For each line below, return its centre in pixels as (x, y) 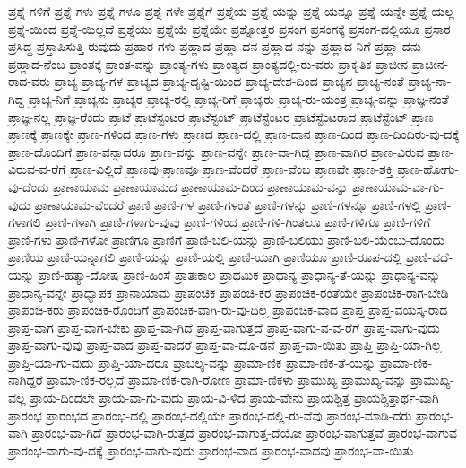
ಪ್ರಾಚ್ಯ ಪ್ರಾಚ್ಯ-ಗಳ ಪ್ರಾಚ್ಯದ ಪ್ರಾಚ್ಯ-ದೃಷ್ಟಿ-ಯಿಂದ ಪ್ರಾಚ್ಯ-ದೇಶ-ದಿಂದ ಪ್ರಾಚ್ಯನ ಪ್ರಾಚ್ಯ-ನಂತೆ (229, 81)
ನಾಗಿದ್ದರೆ (26, 380)
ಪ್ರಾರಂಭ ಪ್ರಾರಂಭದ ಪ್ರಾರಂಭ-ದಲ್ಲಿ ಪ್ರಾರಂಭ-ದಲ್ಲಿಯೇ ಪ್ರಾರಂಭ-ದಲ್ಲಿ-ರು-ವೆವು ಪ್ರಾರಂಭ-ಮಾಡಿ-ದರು (210, 415)
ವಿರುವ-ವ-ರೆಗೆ (37, 169)
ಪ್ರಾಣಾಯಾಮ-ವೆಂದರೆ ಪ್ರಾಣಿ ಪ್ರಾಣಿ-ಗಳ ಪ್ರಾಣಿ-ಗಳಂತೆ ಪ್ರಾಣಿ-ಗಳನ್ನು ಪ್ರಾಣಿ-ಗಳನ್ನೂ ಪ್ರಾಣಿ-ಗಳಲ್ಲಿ (228, 204)
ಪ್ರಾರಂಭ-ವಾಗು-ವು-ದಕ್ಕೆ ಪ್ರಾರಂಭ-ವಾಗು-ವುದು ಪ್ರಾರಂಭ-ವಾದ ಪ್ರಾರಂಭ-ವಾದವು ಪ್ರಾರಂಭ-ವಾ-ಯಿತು (211, 450)
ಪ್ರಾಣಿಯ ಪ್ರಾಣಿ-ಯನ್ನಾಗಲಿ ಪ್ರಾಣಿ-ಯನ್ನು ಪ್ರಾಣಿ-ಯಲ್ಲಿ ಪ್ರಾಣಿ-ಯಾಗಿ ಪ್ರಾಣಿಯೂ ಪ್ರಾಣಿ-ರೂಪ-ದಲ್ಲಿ (205, 257)
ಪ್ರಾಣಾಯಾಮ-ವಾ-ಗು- (398, 186)
